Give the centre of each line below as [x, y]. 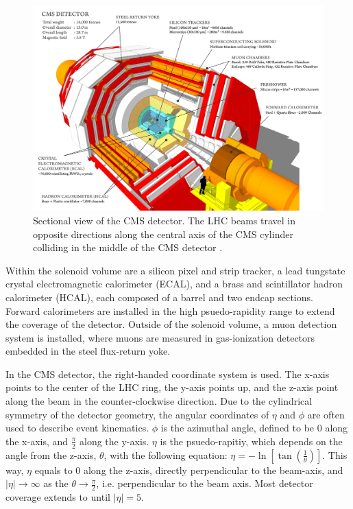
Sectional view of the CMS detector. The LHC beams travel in [164, 220]
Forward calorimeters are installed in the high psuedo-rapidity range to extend [170, 310]
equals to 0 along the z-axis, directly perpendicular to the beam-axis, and [189, 470]
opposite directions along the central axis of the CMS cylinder [163, 234]
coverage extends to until [58, 497]
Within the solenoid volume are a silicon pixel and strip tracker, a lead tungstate [175, 270]
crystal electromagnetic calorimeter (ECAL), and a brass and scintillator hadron [174, 284]
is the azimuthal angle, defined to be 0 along [254, 428]
